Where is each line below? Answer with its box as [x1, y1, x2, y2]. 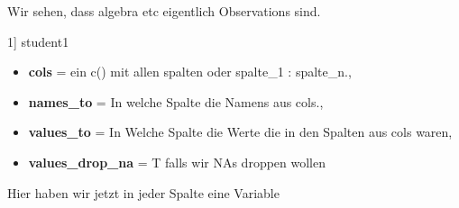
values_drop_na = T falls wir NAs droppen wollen [28, 152, 326, 171]
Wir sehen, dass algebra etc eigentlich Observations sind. [7, 2, 321, 20]
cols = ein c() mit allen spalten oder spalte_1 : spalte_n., [28, 62, 352, 81]
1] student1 [7, 32, 69, 50]
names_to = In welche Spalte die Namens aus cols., [28, 92, 324, 111]
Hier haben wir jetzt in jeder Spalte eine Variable [7, 183, 280, 202]
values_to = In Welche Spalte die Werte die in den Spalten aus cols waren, [28, 122, 453, 141]
